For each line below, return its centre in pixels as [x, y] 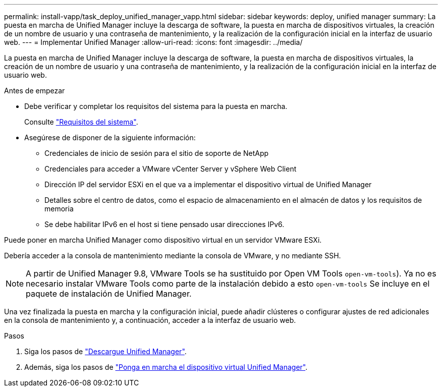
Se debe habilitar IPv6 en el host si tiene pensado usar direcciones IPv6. [164, 224]
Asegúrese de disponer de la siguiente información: [110, 137]
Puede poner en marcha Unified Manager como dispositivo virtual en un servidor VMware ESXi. [163, 240]
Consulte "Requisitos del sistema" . [81, 122]
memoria [59, 209]
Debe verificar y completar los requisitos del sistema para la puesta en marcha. [156, 106]
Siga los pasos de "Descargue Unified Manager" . [105, 351]
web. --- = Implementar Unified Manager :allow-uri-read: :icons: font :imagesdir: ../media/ [153, 42]
